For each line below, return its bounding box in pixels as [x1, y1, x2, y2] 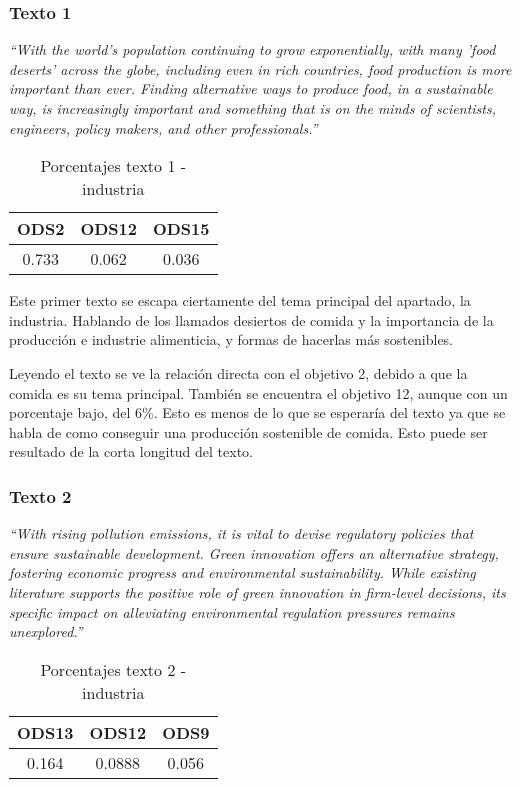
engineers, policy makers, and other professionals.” [9, 117, 318, 138]
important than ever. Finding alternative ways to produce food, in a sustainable [9, 78, 493, 99]
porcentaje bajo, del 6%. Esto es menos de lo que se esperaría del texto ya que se [9, 402, 506, 423]
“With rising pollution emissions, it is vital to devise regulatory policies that [9, 523, 474, 544]
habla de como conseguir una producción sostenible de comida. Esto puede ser [9, 421, 488, 442]
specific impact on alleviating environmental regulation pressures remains [9, 601, 455, 622]
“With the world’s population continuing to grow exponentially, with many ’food [9, 39, 496, 60]
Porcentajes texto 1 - [40, 154, 187, 178]
